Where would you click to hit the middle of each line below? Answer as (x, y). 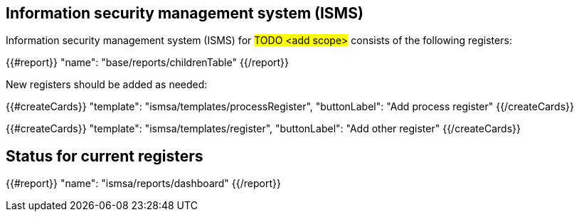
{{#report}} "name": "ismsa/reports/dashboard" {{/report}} (143, 184)
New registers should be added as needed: (107, 85)
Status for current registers (105, 156)
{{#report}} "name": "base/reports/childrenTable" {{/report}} (148, 63)
